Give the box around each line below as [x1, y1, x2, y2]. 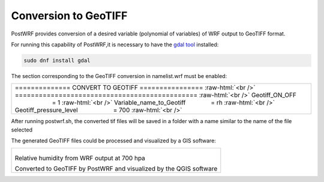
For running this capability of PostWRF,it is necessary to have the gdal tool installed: [11, 41, 219, 48]
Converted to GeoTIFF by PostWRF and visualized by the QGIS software [14, 165, 218, 173]
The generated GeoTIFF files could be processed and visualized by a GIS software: [11, 137, 216, 144]
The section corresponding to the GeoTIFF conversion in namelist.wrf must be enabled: [11, 72, 227, 79]
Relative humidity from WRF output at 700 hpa [14, 154, 145, 162]
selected [11, 126, 33, 133]
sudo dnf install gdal [23, 57, 91, 64]
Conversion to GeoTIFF [11, 9, 128, 22]
